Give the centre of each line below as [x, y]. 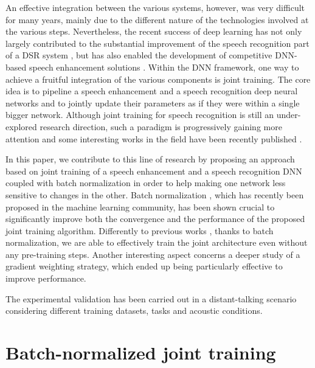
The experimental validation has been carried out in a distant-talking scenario [151, 298]
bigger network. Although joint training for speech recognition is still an [140, 115]
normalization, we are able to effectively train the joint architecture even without [157, 242]
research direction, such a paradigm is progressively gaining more [161, 126]
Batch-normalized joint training [141, 352]
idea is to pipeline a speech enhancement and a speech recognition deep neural [152, 91]
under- [289, 115]
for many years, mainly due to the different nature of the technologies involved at [157, 19]
